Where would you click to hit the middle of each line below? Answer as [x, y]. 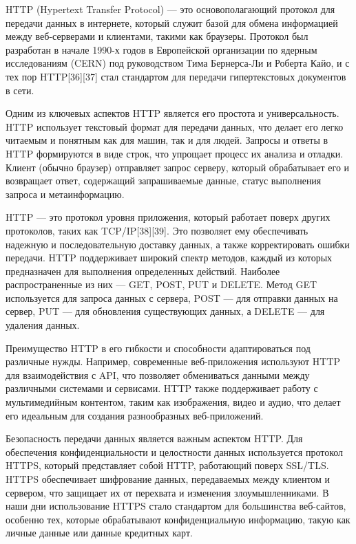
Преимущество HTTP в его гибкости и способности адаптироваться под [158, 348]
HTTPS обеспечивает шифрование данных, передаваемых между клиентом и [168, 479]
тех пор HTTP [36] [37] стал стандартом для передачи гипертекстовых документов [176, 76]
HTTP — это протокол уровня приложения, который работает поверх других [168, 217]
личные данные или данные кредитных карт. [99, 533]
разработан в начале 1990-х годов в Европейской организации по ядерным [161, 49]
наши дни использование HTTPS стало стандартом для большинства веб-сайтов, [176, 506]
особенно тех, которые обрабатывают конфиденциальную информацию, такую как [178, 519]
